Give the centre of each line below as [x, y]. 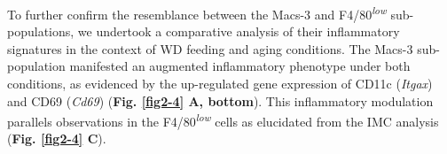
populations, [41, 31]
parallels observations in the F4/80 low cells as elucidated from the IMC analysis [223, 120]
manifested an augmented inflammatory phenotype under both [240, 66]
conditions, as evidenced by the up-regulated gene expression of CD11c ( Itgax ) [220, 84]
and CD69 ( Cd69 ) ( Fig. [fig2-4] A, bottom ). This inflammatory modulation [220, 100]
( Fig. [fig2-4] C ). [57, 139]
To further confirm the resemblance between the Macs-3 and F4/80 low [197, 13]
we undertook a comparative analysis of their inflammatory [239, 31]
